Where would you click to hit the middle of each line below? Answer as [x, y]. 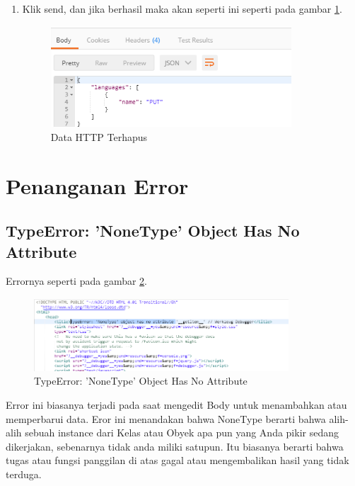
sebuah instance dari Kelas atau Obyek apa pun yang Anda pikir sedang [182, 433]
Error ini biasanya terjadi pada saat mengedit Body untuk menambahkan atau [176, 405]
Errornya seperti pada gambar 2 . [77, 281]
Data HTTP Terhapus [99, 136]
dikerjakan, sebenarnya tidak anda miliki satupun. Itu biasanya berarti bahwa [175, 446]
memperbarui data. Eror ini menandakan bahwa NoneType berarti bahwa [166, 418]
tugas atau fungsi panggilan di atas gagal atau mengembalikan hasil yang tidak [177, 460]
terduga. [24, 474]
